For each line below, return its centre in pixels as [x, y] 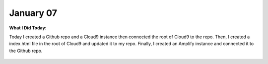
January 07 [33, 13]
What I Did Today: [28, 28]
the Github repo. [26, 51]
